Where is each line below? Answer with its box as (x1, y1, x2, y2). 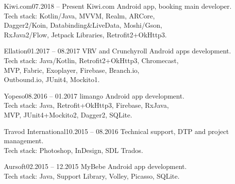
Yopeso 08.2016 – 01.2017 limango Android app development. (4, 90, 185, 100)
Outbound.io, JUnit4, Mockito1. (4, 74, 100, 84)
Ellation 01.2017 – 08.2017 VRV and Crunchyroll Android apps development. (4, 46, 231, 56)
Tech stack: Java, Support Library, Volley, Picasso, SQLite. (4, 170, 180, 181)
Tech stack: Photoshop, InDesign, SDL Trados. (4, 145, 143, 155)
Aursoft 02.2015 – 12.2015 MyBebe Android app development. (4, 161, 187, 171)
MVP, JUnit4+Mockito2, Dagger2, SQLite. (4, 109, 133, 119)
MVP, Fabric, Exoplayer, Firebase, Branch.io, (4, 65, 139, 75)
